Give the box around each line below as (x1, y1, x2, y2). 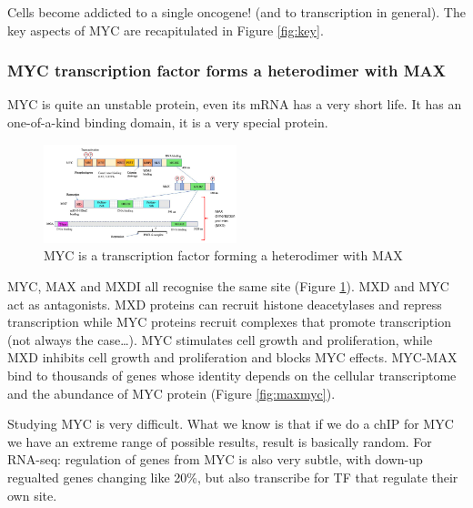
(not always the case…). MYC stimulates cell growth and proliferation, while (7, 330, 433, 349)
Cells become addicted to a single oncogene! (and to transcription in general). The (7, 3, 466, 21)
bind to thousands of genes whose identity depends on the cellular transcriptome (7, 365, 457, 384)
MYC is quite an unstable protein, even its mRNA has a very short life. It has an (7, 95, 462, 114)
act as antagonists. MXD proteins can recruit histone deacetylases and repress (7, 294, 442, 313)
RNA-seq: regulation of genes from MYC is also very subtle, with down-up (7, 450, 423, 469)
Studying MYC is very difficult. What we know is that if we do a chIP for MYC (7, 414, 454, 433)
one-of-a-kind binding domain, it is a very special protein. (7, 113, 328, 131)
